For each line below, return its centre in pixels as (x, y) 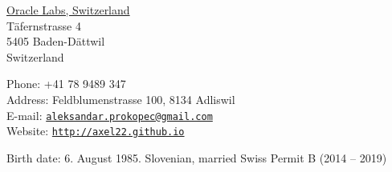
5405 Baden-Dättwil (56, 41)
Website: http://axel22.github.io (96, 131)
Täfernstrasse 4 (44, 25)
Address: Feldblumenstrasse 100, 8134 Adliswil (121, 99)
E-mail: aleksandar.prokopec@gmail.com (110, 115)
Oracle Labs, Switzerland (68, 10)
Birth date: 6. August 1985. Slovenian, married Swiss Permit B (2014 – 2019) (197, 157)
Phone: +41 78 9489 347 (66, 84)
